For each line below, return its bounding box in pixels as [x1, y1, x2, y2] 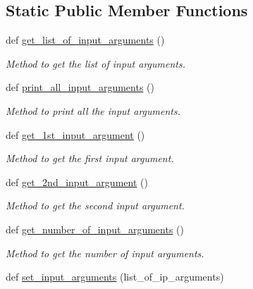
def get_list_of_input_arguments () [6, 32, 165, 47]
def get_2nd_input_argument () [6, 174, 148, 189]
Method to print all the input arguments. [6, 103, 181, 118]
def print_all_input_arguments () [6, 80, 154, 94]
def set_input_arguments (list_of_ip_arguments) [6, 269, 224, 284]
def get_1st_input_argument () [6, 127, 145, 142]
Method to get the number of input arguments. [6, 245, 204, 260]
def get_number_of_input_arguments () [6, 221, 184, 236]
